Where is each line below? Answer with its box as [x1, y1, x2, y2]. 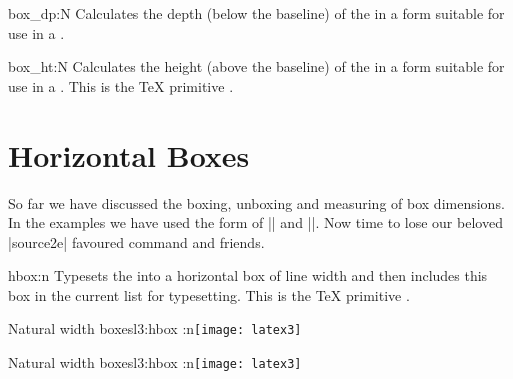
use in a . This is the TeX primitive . [8, 75, 234, 96]
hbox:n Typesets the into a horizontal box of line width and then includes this [8, 265, 488, 286]
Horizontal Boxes [8, 134, 250, 175]
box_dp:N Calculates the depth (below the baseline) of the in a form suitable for [8, 3, 505, 23]
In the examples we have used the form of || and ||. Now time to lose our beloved [8, 212, 503, 233]
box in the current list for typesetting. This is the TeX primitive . [8, 284, 410, 305]
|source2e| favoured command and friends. [8, 231, 265, 252]
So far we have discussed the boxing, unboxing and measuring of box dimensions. [8, 192, 505, 213]
